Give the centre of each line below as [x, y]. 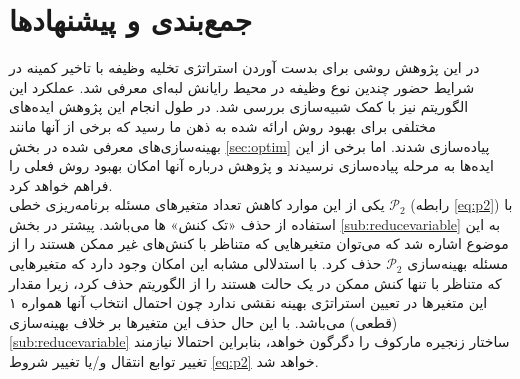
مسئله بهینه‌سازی [458, 263]
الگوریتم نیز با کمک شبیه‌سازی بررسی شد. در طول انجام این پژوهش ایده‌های [239, 106]
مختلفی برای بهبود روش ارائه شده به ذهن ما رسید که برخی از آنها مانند [222, 125]
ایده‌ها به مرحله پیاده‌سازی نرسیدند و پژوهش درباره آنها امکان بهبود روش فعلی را [251, 165]
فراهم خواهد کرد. [61, 184]
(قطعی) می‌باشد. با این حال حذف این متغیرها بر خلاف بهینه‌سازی [203, 321]
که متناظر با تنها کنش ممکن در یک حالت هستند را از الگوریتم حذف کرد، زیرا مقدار [255, 282]
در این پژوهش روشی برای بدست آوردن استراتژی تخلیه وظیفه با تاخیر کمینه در [244, 67]
